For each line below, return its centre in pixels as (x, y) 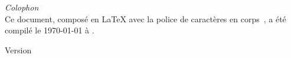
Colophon (22, 7)
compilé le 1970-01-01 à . (50, 30)
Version (18, 50)
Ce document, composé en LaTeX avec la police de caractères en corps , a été (145, 18)
